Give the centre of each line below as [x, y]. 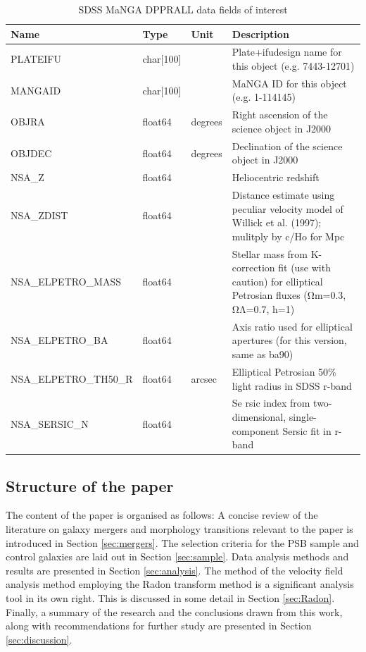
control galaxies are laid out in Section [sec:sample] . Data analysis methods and [177, 556]
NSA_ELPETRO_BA [59, 340]
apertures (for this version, [289, 340]
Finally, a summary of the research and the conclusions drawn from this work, [174, 611]
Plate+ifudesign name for [287, 52]
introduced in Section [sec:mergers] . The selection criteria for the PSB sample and [182, 542]
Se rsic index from [271, 403]
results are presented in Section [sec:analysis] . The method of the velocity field [175, 570]
